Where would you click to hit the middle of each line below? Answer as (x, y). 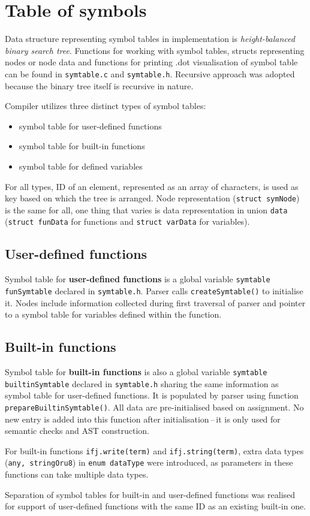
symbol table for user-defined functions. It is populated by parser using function (152, 395)
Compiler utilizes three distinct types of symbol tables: (106, 106)
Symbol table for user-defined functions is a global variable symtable (138, 279)
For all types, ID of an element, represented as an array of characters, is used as (152, 186)
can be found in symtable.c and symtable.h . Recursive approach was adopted (150, 73)
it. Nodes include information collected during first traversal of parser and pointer (155, 302)
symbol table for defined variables (81, 166)
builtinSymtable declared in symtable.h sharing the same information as (142, 383)
